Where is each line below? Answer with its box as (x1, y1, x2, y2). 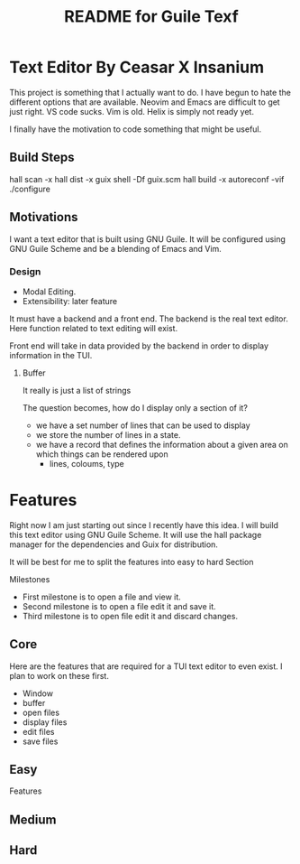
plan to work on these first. (9, 670, 110, 681)
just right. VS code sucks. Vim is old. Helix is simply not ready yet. (9, 106, 255, 116)
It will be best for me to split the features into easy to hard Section (9, 556, 254, 567)
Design (9, 265, 41, 278)
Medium (9, 812, 57, 827)
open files (22, 707, 60, 718)
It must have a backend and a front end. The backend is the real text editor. (9, 313, 288, 324)
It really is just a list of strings (22, 385, 132, 395)
